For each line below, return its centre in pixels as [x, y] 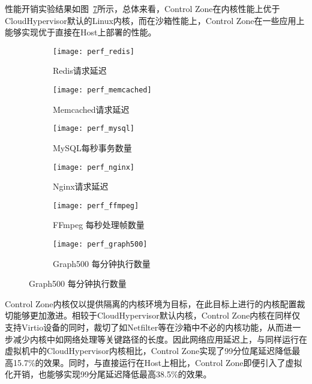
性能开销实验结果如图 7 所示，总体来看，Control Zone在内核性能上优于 [142, 8]
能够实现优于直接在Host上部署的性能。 [81, 32]
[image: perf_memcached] [102, 90]
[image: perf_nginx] [94, 167]
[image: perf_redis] [94, 51]
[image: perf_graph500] [100, 244]
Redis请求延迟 [80, 70]
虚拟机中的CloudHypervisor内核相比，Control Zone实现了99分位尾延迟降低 [148, 351]
